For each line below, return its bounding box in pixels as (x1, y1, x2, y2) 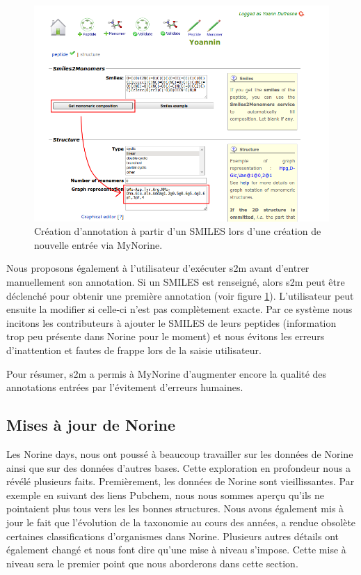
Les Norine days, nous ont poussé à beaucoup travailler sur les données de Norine (6, 447, 353, 461)
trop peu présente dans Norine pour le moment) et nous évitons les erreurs (6, 329, 325, 344)
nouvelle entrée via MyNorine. (34, 237, 163, 252)
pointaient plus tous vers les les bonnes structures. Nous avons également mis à (6, 501, 344, 516)
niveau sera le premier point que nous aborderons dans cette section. (6, 555, 298, 570)
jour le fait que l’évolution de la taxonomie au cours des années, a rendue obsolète (6, 514, 356, 529)
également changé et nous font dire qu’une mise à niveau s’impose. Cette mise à (6, 542, 346, 557)
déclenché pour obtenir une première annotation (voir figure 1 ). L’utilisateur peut (6, 288, 354, 302)
